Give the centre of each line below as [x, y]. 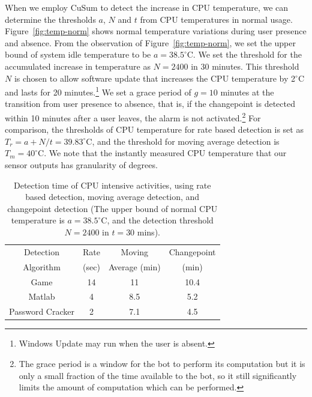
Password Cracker [42, 311]
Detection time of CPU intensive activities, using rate [112, 185]
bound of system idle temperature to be [78, 54]
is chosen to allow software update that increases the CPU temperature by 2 [155, 78]
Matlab [42, 296]
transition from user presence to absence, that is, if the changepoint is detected [150, 104]
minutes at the [247, 92]
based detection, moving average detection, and [112, 197]
